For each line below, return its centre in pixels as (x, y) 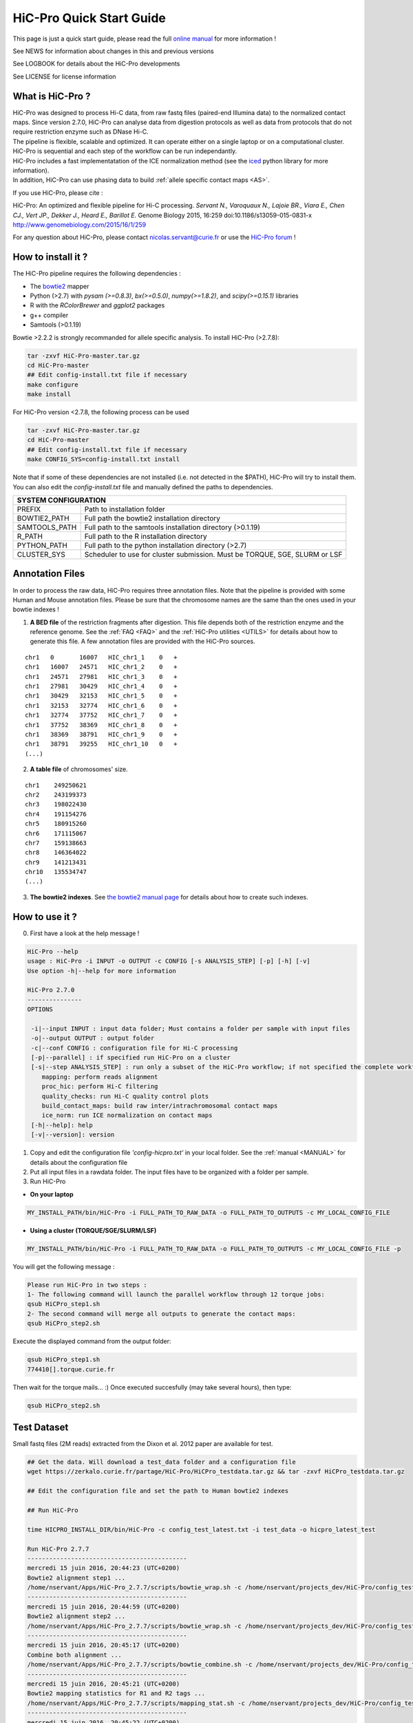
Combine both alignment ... (74, 1655)
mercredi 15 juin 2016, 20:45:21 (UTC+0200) (104, 1684)
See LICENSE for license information (64, 77)
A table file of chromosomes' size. (79, 769)
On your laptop (52, 1194)
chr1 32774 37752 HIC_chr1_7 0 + (102, 715)
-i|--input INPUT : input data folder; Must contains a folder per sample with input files (191, 1028)
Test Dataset (41, 1427)
